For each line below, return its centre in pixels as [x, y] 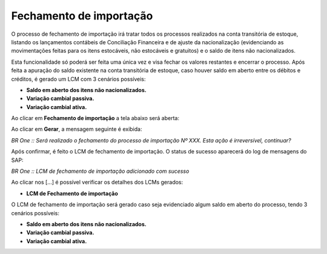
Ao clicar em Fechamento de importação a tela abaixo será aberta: [95, 118]
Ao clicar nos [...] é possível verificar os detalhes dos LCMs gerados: [97, 182]
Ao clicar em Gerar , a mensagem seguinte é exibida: [77, 129]
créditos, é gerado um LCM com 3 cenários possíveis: [78, 79]
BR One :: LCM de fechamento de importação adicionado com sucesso [100, 171]
